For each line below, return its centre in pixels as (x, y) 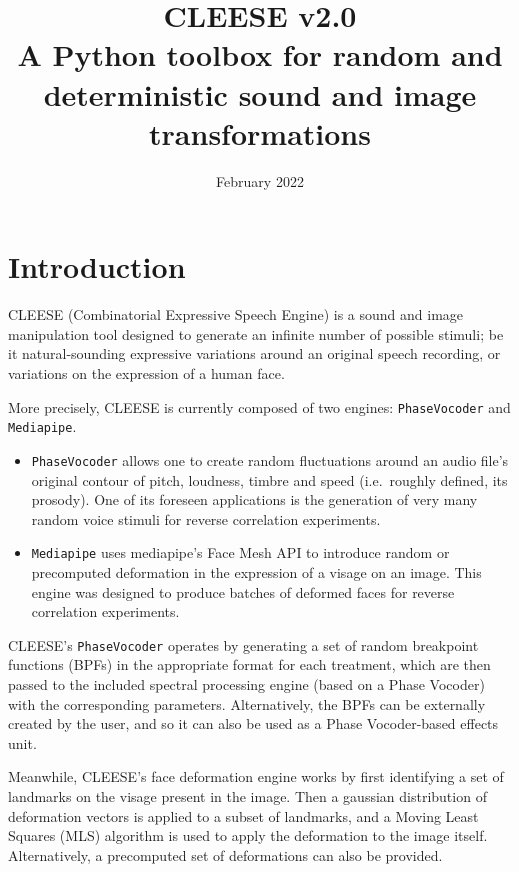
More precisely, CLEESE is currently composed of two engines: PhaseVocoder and (259, 406)
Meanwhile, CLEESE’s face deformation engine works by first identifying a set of (256, 776)
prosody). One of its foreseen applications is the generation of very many (254, 499)
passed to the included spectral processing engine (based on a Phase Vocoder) (246, 684)
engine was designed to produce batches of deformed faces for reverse (243, 591)
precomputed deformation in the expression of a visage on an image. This (256, 572)
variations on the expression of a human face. (146, 373)
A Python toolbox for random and (260, 54)
